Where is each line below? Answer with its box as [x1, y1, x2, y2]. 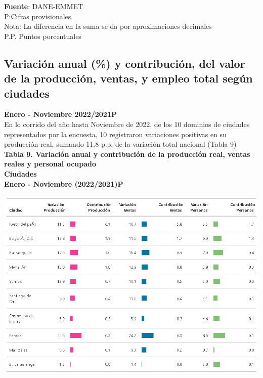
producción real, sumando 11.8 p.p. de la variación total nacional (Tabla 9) [4, 139, 237, 149]
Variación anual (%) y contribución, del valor [4, 55, 245, 71]
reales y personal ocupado [4, 158, 97, 169]
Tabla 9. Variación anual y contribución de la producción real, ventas [4, 148, 250, 159]
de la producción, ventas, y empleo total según [4, 70, 253, 86]
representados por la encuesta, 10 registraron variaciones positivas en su [4, 129, 227, 139]
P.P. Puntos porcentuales [4, 30, 81, 41]
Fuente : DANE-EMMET [4, 1, 83, 11]
